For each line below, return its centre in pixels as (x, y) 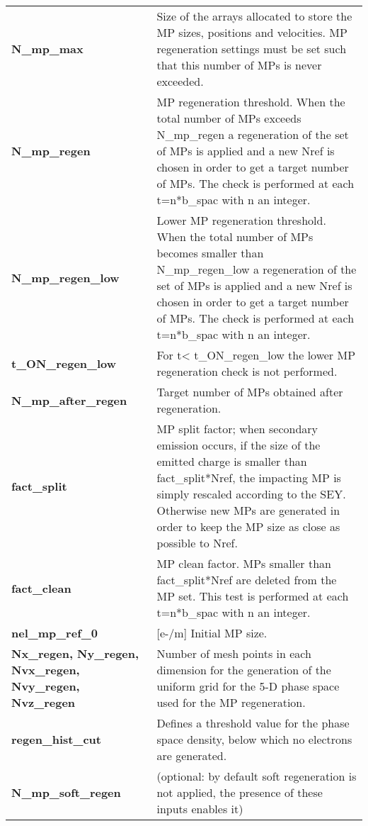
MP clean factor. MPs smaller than (244, 563)
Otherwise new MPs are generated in (248, 510)
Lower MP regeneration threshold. (241, 220)
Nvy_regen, (46, 686)
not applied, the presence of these (240, 792)
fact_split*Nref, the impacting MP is (249, 478)
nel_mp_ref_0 (54, 633)
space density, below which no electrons (254, 739)
